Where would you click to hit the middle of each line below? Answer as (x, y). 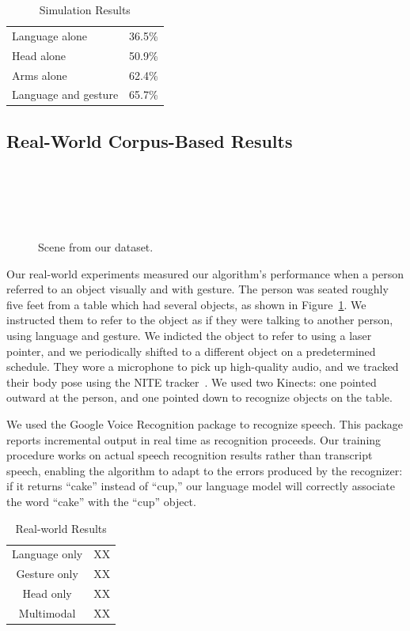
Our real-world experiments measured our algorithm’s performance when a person (205, 273)
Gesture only (47, 574)
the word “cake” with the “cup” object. (101, 501)
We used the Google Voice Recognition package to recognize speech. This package (205, 423)
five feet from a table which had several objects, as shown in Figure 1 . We (186, 304)
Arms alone (40, 75)
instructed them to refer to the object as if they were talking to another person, (200, 320)
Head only (47, 593)
